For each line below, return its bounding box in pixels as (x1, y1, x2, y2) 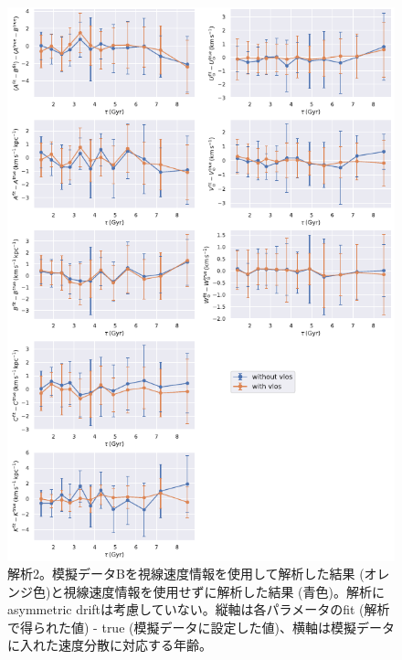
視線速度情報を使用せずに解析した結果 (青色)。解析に (63, 581, 385, 601)
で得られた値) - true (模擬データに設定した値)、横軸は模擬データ (7, 617, 395, 636)
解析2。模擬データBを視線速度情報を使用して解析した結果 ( (7, 564, 365, 583)
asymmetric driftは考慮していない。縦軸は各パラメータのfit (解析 (7, 600, 390, 619)
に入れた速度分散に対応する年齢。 (7, 635, 212, 655)
